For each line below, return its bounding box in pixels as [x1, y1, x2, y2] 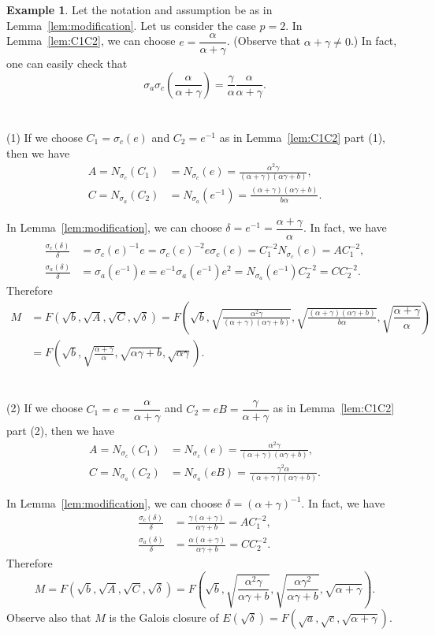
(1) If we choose [6, 129, 83, 146]
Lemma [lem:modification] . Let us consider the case [6, 17, 256, 33]
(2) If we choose [6, 400, 83, 416]
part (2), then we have [6, 422, 114, 439]
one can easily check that [6, 55, 128, 72]
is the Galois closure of [109, 608, 219, 625]
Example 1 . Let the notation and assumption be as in [6, 2, 273, 17]
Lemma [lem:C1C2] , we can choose [6, 32, 176, 49]
